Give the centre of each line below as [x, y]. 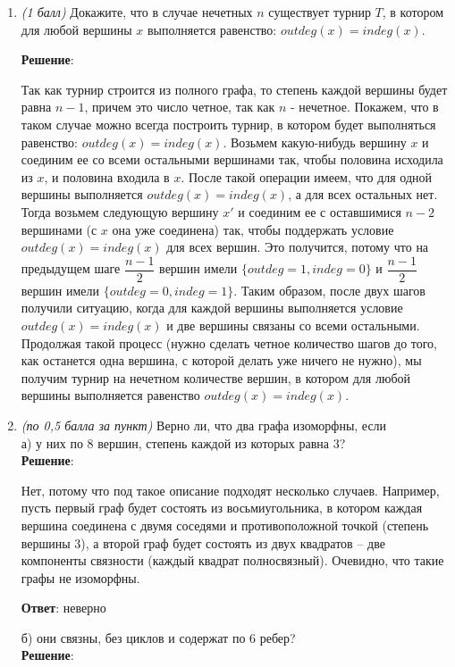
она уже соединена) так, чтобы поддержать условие [253, 229]
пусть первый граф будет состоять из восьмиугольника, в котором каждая [222, 508]
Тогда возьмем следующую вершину [120, 211]
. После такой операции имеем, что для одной [307, 176]
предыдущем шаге [71, 268]
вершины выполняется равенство [110, 395]
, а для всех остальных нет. [363, 194]
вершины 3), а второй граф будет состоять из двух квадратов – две [203, 542]
